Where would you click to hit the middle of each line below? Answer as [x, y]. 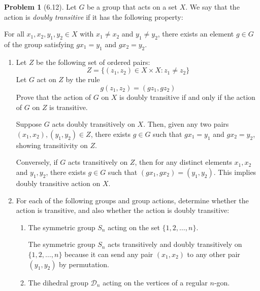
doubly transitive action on [58, 183]
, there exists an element [196, 34]
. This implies [235, 172]
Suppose [29, 124]
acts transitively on [98, 162]
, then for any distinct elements [183, 162]
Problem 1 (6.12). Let [40, 7]
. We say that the [213, 7]
